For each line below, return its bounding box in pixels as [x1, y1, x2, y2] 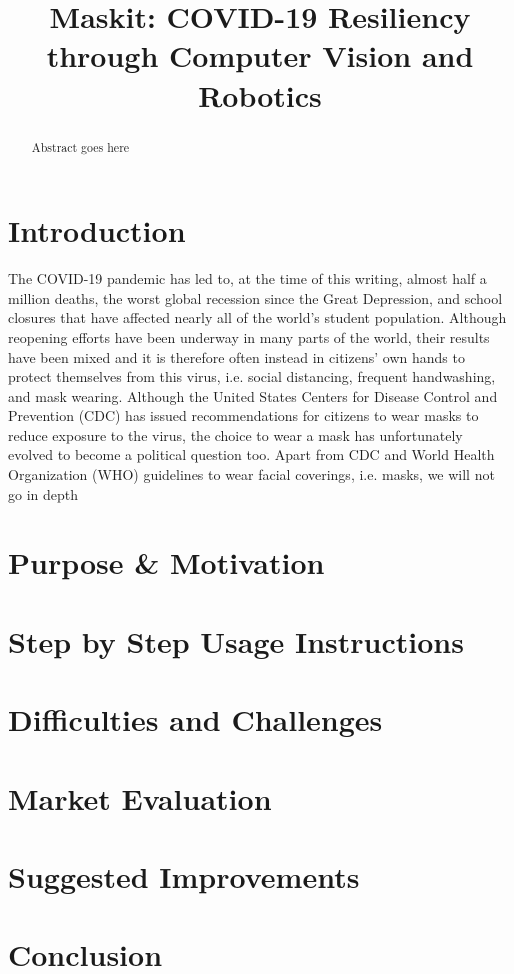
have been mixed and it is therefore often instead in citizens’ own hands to [8, 346, 465, 367]
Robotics [198, 74, 322, 115]
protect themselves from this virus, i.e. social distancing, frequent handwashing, [8, 366, 496, 387]
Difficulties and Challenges [8, 699, 383, 740]
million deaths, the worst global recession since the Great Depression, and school [8, 287, 503, 308]
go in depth [8, 483, 79, 504]
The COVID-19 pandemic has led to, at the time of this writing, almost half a [8, 268, 487, 289]
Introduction [8, 210, 186, 251]
